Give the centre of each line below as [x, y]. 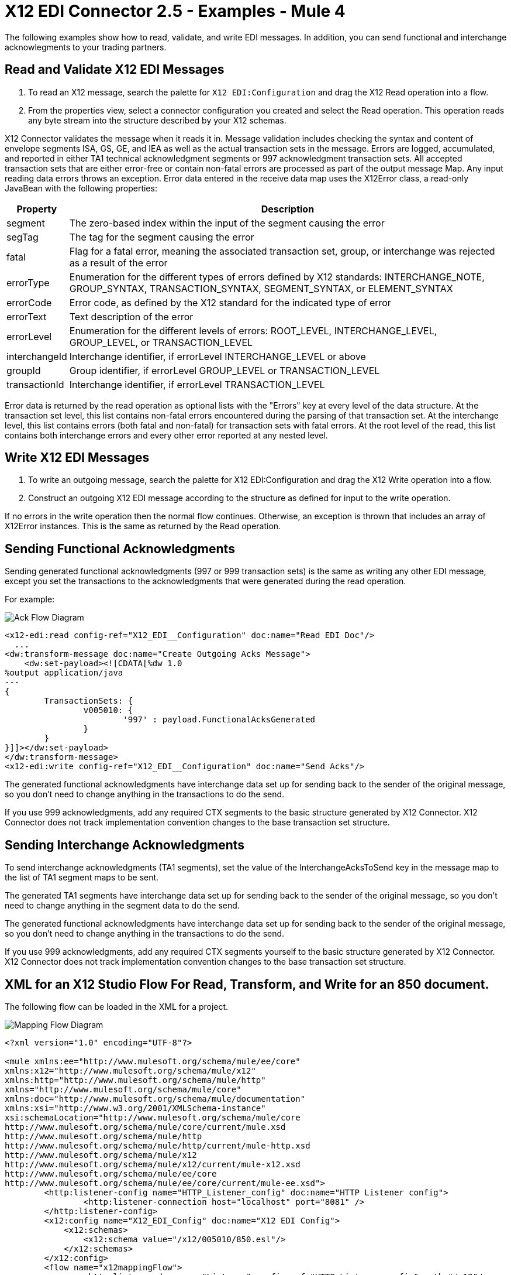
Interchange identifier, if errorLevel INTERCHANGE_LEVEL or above [217, 356]
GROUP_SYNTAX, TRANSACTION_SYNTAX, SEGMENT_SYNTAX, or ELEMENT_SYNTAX [261, 288]
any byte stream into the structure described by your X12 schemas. [157, 120]
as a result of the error [118, 263]
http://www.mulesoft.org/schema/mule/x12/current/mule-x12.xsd [153, 1164]
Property [37, 209]
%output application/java [64, 673]
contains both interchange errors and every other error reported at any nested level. [166, 435]
